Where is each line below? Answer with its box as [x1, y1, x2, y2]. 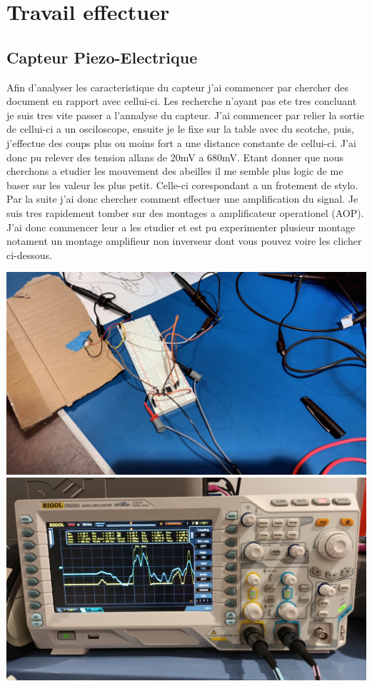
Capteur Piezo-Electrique [6, 46, 198, 68]
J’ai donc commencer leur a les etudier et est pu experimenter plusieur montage [6, 219, 356, 234]
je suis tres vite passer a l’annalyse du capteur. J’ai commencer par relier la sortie [6, 107, 364, 122]
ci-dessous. [6, 247, 52, 262]
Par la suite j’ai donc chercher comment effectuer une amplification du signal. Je [6, 191, 358, 206]
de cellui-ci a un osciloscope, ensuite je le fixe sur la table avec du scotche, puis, [6, 121, 354, 136]
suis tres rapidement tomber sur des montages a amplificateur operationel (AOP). [6, 205, 364, 220]
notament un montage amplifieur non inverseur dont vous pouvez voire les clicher [6, 233, 362, 248]
